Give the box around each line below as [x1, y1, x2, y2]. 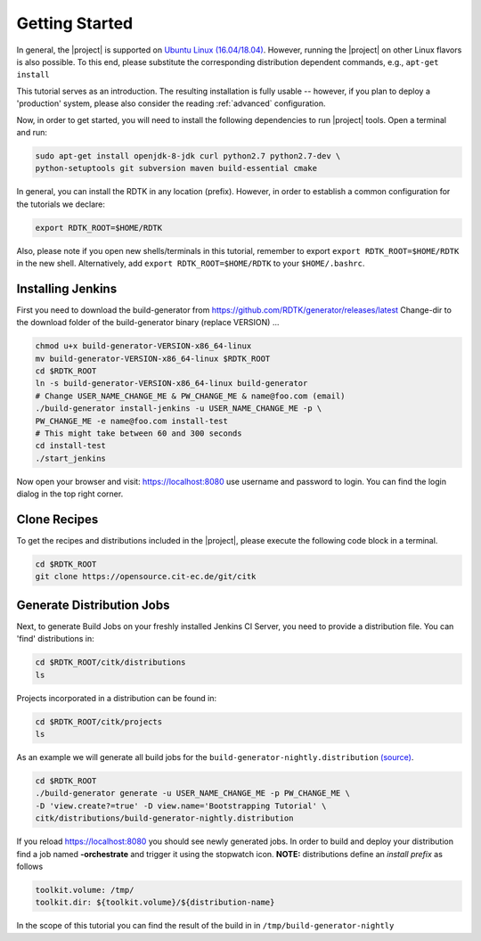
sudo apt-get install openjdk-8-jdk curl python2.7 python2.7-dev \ [35, 151, 341, 160]
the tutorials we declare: [16, 199, 106, 209]
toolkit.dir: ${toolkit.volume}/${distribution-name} [35, 897, 275, 908]
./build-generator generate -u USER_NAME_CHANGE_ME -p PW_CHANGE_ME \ [35, 789, 351, 798]
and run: [16, 127, 48, 137]
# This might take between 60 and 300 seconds [35, 429, 242, 438]
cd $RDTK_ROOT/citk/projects [35, 716, 163, 726]
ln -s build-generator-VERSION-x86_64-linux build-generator [35, 379, 308, 389]
